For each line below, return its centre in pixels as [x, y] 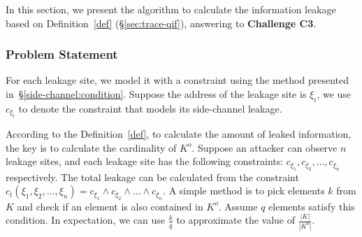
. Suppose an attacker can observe [265, 147]
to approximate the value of [236, 220]
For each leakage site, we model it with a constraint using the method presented [177, 80]
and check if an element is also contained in [110, 206]
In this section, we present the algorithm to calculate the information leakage [171, 9]
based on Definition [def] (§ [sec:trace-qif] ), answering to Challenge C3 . [161, 23]
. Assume [238, 206]
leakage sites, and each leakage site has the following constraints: [145, 161]
